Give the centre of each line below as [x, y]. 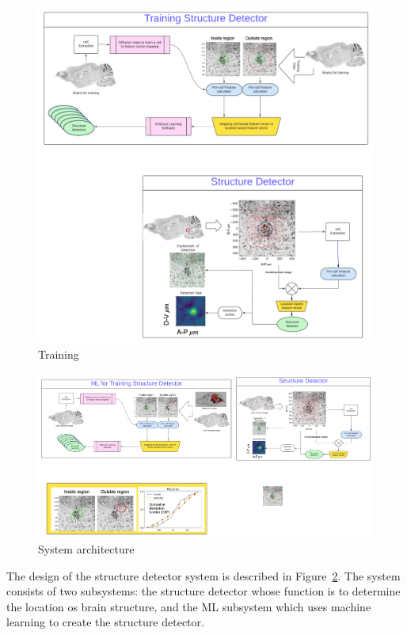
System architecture [86, 549]
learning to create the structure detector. [105, 622]
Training [59, 354]
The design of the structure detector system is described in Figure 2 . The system [203, 575]
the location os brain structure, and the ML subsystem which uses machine [189, 606]
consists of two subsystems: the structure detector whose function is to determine [203, 591]
